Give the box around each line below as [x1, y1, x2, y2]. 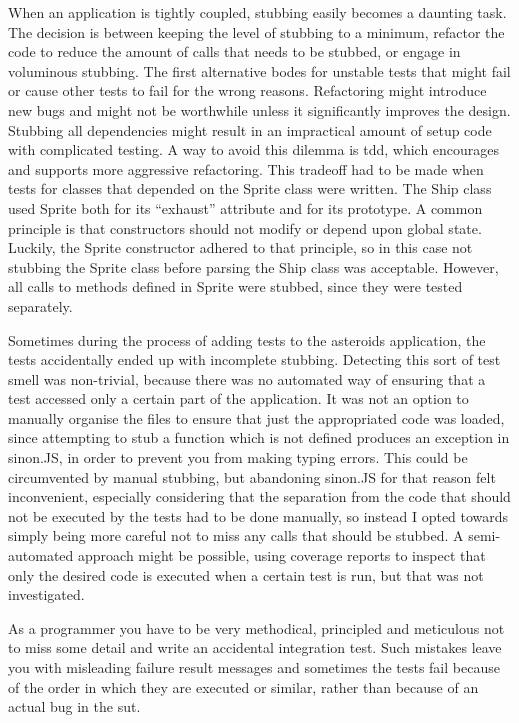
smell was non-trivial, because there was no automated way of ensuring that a [8, 368, 486, 389]
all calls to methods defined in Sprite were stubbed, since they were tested [8, 276, 463, 297]
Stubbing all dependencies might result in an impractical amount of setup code [8, 119, 492, 140]
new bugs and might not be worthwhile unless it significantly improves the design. [8, 99, 511, 120]
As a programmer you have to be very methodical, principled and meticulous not [8, 617, 505, 638]
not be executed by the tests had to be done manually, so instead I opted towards [8, 505, 509, 526]
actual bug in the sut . [8, 696, 141, 717]
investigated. [8, 584, 85, 605]
